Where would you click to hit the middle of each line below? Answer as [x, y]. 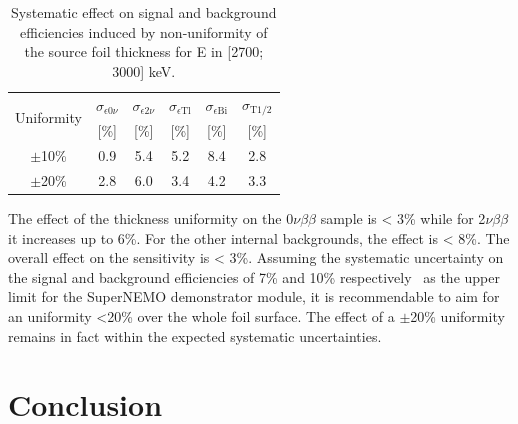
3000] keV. [144, 70]
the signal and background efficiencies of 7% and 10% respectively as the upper [254, 276]
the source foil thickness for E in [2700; [144, 51]
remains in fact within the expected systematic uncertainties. [195, 335]
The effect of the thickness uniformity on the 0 [151, 218]
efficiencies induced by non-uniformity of [144, 31]
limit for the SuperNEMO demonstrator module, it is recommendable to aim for [254, 296]
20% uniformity [457, 316]
